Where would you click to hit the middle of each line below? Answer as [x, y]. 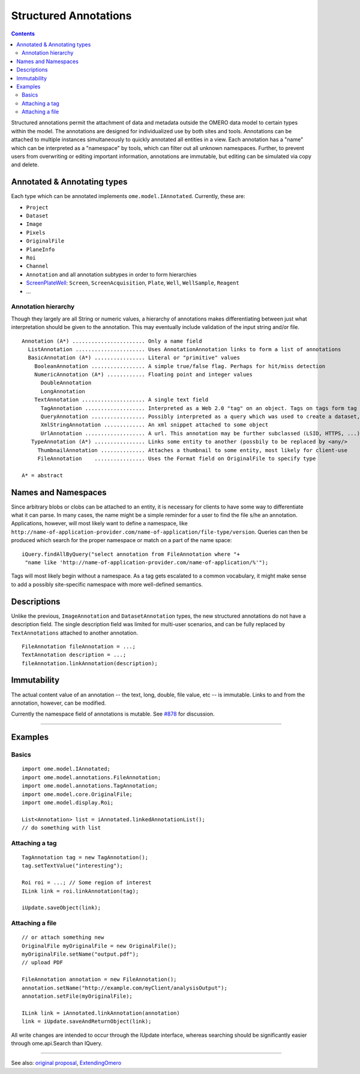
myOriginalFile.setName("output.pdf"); [80, 954]
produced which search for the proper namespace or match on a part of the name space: [121, 540]
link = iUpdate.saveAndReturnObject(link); [87, 1021]
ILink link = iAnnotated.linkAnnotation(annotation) [101, 1013]
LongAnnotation [63, 391]
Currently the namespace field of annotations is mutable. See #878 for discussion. [113, 714]
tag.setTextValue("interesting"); [72, 866]
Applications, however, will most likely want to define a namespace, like [100, 523]
